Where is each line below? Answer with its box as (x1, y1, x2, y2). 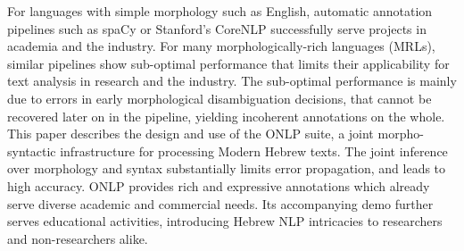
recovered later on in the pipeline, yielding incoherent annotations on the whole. (7, 106, 445, 125)
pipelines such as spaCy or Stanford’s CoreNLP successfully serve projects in (7, 19, 427, 38)
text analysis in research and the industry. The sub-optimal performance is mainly (7, 71, 457, 90)
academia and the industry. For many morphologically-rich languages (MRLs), (7, 37, 435, 55)
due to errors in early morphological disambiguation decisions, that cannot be (7, 88, 432, 107)
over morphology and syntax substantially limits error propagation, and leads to (7, 159, 446, 178)
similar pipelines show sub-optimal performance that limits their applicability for (7, 54, 450, 72)
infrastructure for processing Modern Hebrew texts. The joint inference (60, 141, 448, 160)
